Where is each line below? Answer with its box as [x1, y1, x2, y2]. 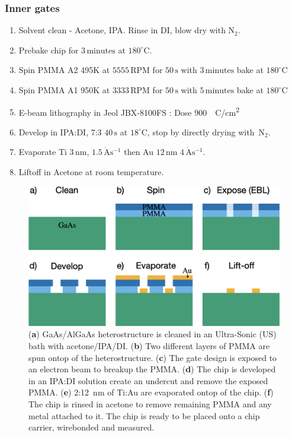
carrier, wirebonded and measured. [28, 421, 155, 433]
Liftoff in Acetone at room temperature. [18, 166, 164, 178]
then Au [124, 145, 153, 158]
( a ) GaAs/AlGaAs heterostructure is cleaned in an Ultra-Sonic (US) [28, 328, 277, 340]
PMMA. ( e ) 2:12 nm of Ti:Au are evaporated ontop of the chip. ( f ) [28, 386, 274, 398]
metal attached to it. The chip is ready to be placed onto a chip [28, 409, 260, 422]
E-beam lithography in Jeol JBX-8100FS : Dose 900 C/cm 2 [18, 104, 240, 118]
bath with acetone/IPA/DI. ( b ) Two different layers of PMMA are [28, 340, 270, 351]
